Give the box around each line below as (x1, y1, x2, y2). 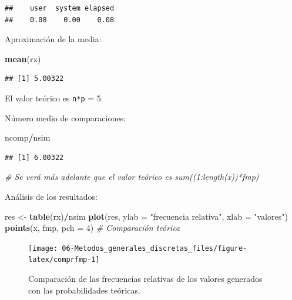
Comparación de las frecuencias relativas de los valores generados (28, 272, 263, 285)
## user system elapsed (5, 4, 115, 12)
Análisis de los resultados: (5, 190, 98, 202)
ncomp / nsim (5, 131, 51, 144)
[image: (28, 244, 58, 253)
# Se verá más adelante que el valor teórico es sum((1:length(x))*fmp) (5, 171, 259, 183)
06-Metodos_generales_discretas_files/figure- (62, 244, 247, 253)
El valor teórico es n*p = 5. (5, 91, 103, 104)
